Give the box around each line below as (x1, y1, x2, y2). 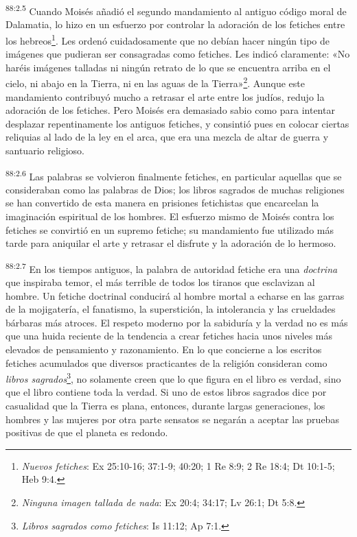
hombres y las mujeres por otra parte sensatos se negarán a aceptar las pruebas (5, 411, 339, 426)
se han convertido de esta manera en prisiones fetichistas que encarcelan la (5, 195, 319, 210)
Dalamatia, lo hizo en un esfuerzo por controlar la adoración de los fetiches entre (5, 17, 345, 32)
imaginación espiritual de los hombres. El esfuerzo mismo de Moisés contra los (5, 208, 334, 223)
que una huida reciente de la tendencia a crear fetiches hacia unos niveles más (5, 329, 332, 343)
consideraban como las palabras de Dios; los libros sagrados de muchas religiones (5, 182, 345, 196)
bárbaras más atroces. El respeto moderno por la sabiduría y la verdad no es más (5, 315, 348, 329)
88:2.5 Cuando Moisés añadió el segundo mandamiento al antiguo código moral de (5, 2, 347, 18)
